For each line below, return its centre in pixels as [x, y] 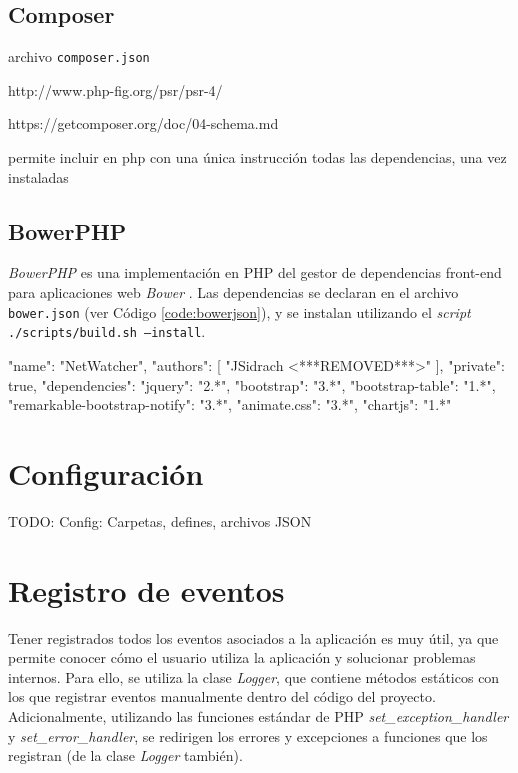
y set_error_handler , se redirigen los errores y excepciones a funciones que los [248, 735]
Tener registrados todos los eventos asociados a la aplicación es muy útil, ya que [253, 637]
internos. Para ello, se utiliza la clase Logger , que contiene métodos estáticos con [254, 676]
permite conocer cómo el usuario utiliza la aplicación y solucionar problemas [242, 657]
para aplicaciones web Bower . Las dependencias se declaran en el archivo [233, 292]
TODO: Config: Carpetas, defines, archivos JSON [160, 520]
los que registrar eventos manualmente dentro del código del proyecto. [222, 696]
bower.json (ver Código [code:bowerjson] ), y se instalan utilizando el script [239, 311]
